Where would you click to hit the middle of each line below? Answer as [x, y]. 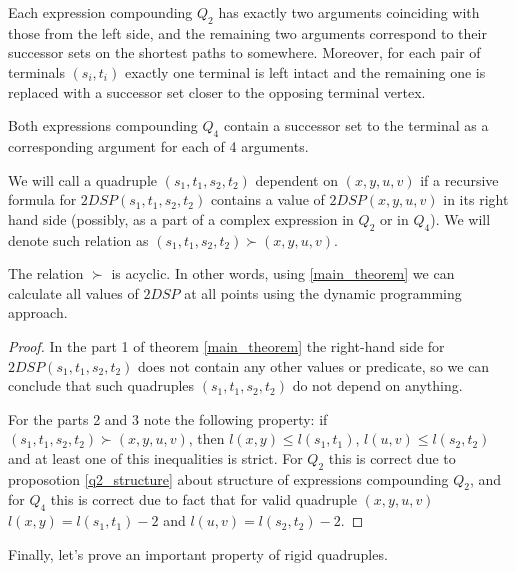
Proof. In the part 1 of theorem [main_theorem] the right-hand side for [226, 345]
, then [206, 438]
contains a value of [267, 199]
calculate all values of [73, 292]
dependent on [296, 179]
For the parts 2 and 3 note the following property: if [168, 418]
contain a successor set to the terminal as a [356, 125]
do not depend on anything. [377, 385]
